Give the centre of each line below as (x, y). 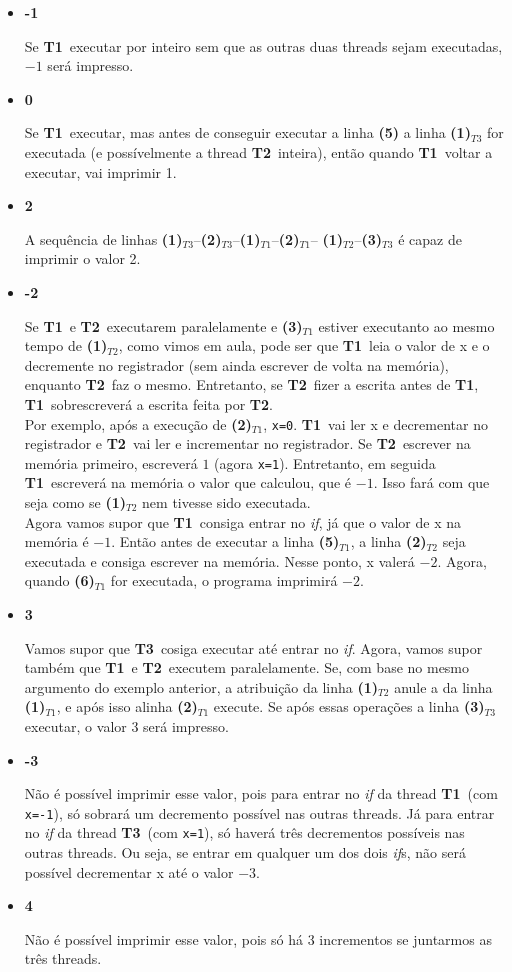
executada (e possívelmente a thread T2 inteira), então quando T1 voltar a (258, 151)
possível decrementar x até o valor (129, 871)
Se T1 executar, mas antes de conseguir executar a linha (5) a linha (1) (247, 132)
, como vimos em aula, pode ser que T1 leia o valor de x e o (304, 345)
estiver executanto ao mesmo (406, 325)
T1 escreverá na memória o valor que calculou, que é (188, 482)
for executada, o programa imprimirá (224, 580)
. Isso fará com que (431, 482)
